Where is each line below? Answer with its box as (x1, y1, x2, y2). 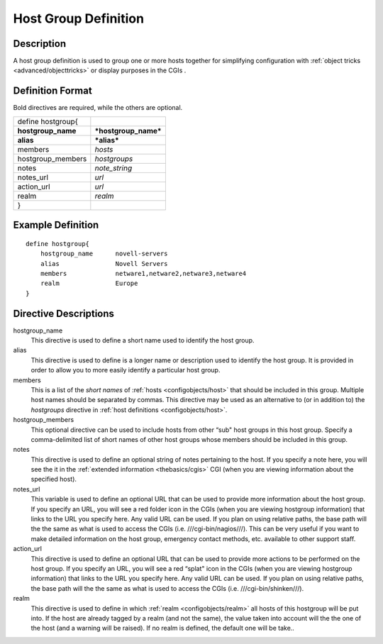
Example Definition (13, 219, 99, 231)
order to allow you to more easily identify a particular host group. (30, 366, 221, 374)
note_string (94, 163, 133, 173)
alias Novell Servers (40, 260, 168, 267)
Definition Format (13, 85, 92, 97)
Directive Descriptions (13, 307, 115, 319)
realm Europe (40, 279, 138, 287)
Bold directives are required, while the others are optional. (13, 104, 183, 112)
